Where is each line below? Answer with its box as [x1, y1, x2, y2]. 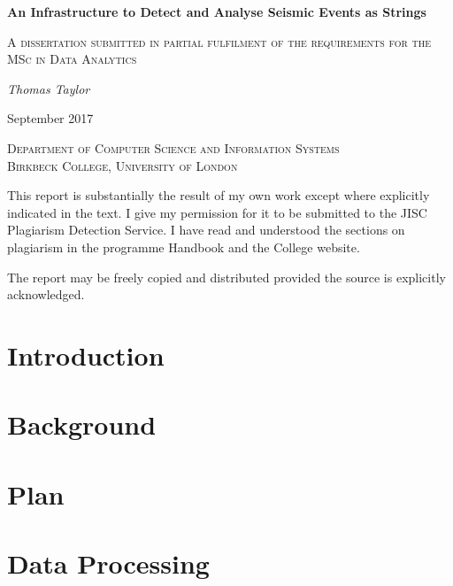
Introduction [7, 336, 165, 373]
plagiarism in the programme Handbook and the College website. [7, 237, 360, 256]
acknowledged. [7, 285, 85, 304]
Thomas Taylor [7, 79, 90, 97]
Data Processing [7, 545, 210, 582]
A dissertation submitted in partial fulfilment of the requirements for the [7, 32, 432, 50]
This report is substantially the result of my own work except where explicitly [7, 186, 430, 204]
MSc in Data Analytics [7, 50, 137, 68]
